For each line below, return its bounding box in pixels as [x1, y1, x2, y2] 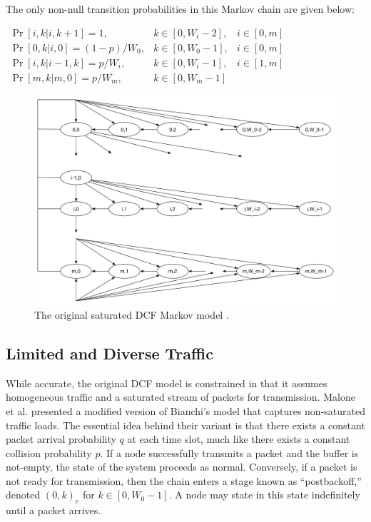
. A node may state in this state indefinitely [168, 487, 360, 502]
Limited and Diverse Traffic [6, 342, 213, 364]
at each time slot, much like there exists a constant [127, 431, 350, 446]
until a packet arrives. [6, 503, 101, 518]
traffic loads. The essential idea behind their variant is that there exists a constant [6, 417, 365, 432]
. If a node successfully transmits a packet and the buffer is [100, 445, 359, 460]
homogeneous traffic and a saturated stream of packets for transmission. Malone [6, 389, 355, 404]
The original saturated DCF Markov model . [34, 307, 229, 322]
